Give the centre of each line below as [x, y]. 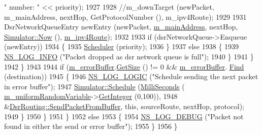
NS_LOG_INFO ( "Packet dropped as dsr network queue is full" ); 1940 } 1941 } [129, 56]
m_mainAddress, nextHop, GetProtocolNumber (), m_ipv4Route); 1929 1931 [125, 16]
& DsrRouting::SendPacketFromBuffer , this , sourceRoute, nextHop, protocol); [124, 106]
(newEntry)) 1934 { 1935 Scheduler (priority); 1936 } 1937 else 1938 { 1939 [122, 46]
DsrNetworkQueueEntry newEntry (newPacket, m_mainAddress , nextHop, [121, 27]
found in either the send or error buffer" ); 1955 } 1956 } [91, 126]
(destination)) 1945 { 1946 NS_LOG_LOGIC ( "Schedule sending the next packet [131, 76]
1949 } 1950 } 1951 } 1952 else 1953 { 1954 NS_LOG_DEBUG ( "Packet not [124, 116]
